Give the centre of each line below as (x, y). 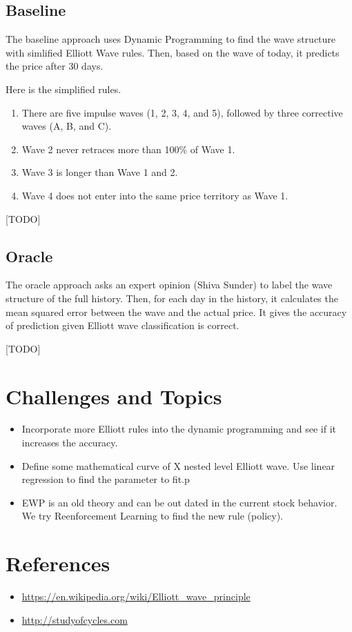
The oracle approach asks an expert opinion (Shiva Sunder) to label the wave (169, 285)
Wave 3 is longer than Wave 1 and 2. (100, 172)
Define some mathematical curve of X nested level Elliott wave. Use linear (178, 465)
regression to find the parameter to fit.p (106, 479)
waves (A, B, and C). (67, 126)
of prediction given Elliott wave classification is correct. (123, 325)
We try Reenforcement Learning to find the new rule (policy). (152, 516)
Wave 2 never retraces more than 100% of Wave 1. (128, 149)
